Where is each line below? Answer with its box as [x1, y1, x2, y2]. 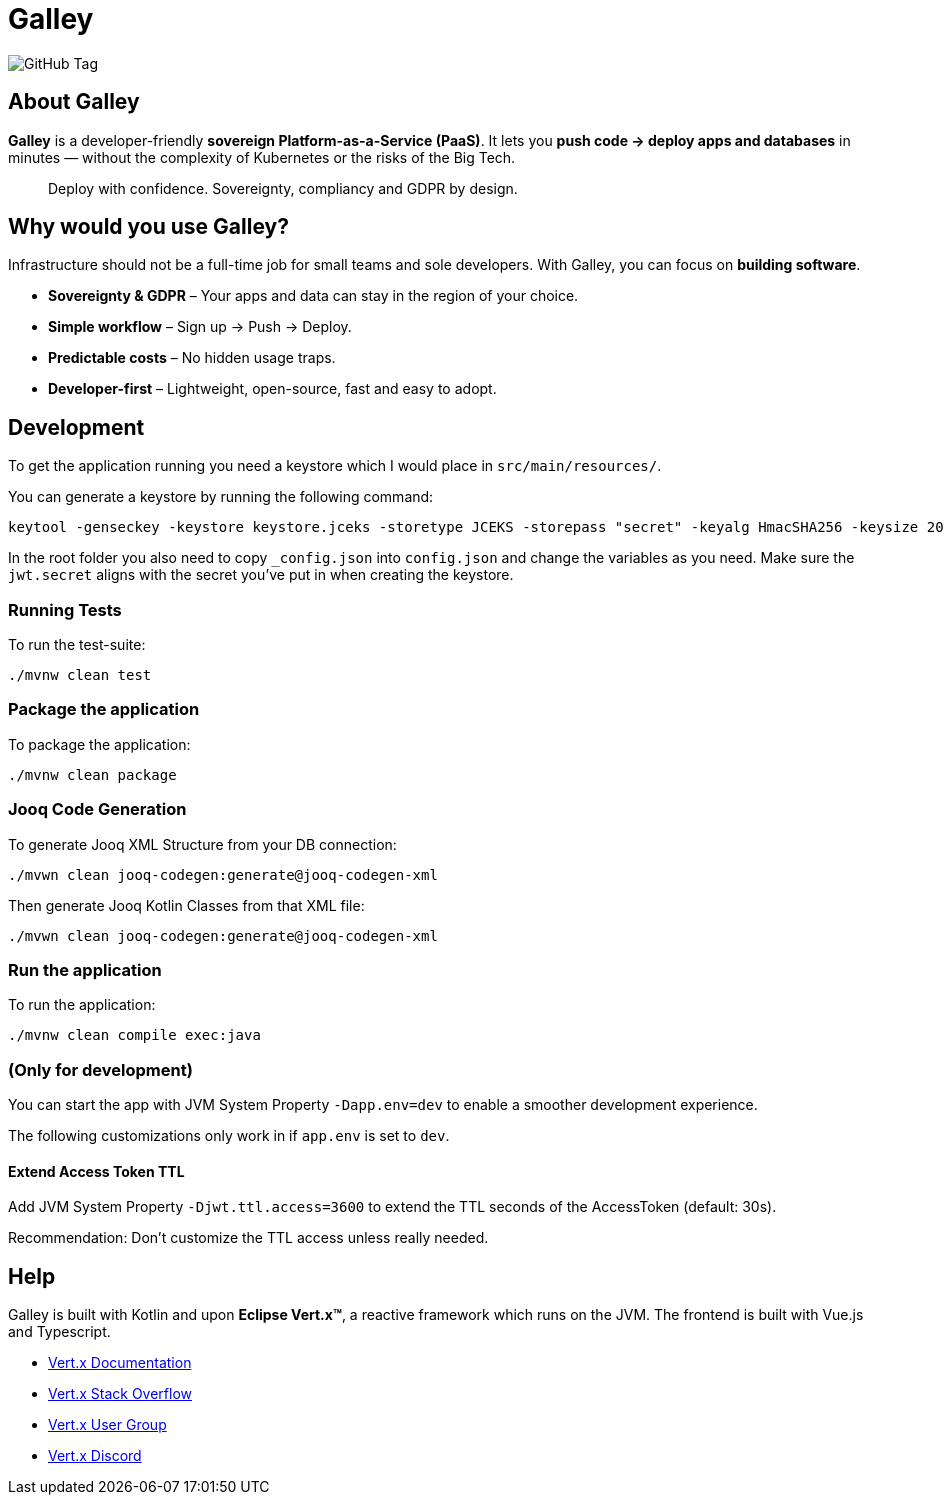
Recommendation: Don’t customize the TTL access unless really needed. [8, 1229, 489, 1247]
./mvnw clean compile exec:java [8, 1027, 261, 1044]
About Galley [8, 89, 140, 115]
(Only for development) [8, 1059, 193, 1080]
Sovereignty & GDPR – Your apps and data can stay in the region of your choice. [48, 287, 579, 305]
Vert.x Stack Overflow [48, 1385, 193, 1403]
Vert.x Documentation [48, 1354, 192, 1372]
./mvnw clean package [8, 766, 177, 783]
